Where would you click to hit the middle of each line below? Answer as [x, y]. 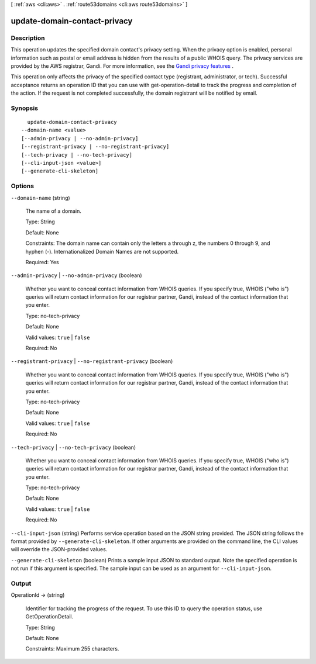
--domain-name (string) [40, 198]
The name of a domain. [54, 211]
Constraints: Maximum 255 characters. [72, 649]
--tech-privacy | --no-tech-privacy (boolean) [73, 447]
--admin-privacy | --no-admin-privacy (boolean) [77, 275]
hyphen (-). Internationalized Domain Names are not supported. [102, 251]
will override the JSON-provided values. [59, 549]
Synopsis [24, 108]
